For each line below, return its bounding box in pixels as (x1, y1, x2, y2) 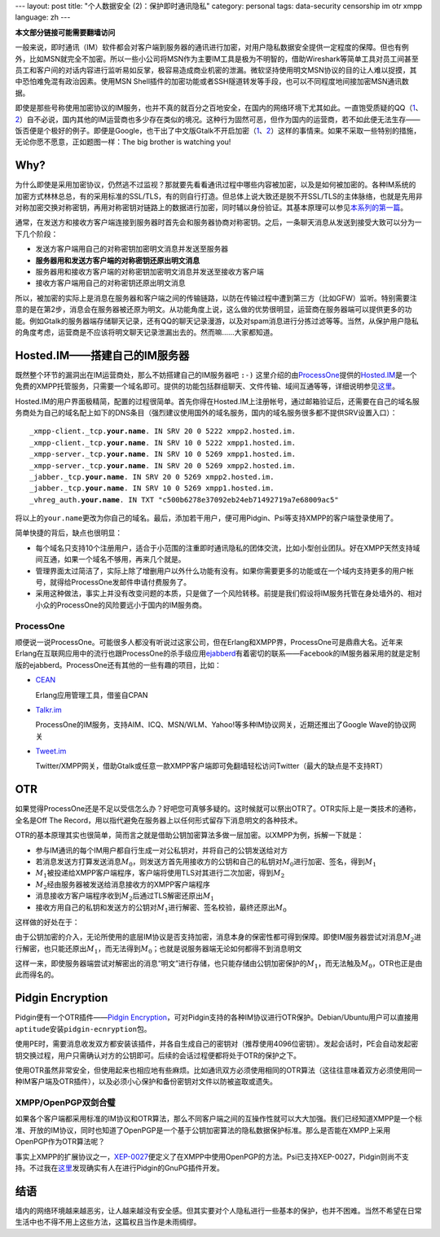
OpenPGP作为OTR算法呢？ (15, 1137, 106, 1147)
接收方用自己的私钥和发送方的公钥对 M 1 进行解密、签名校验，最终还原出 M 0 (35, 902, 287, 914)
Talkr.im (35, 704, 63, 714)
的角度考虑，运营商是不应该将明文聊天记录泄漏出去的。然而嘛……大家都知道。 (15, 327, 278, 337)
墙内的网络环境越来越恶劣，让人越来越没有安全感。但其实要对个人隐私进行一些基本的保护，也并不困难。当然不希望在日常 (15, 1205, 422, 1215)
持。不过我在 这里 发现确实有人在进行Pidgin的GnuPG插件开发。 (15, 1163, 224, 1173)
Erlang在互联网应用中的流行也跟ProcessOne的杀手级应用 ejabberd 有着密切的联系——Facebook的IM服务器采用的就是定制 (15, 648, 420, 659)
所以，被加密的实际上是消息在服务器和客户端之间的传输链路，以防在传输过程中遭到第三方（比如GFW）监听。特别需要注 (15, 293, 417, 303)
